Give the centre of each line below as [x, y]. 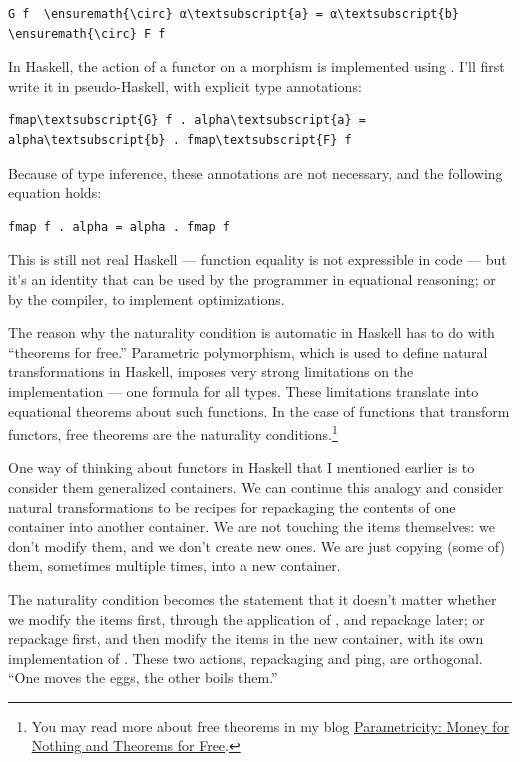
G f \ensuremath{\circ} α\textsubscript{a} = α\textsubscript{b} [234, 14]
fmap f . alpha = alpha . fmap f [119, 226]
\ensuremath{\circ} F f [87, 33]
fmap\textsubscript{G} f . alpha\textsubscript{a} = [187, 120]
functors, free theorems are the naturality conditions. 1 [173, 432]
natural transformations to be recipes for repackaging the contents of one [232, 506]
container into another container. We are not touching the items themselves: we [251, 526]
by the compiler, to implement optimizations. [146, 298]
